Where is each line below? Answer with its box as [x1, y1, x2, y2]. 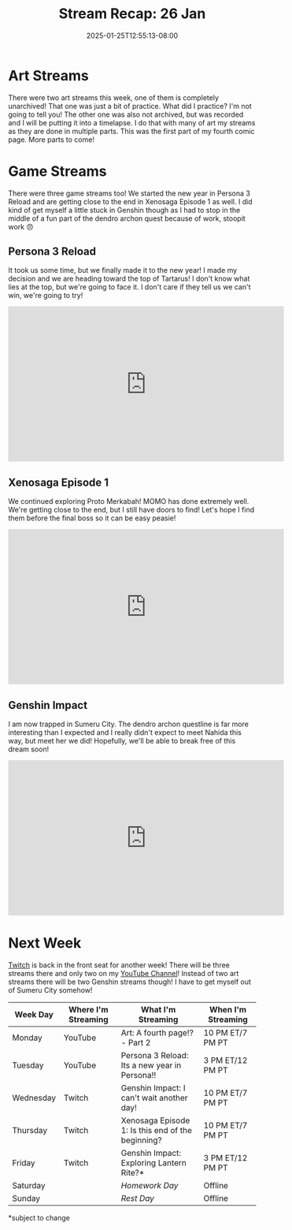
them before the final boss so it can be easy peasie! [8, 513, 176, 523]
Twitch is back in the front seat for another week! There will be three [8, 960, 230, 970]
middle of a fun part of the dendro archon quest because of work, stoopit [8, 214, 246, 223]
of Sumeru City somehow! [8, 986, 93, 994]
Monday [12, 1032, 43, 1043]
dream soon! [8, 744, 50, 754]
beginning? [120, 1135, 163, 1146]
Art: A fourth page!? [120, 1027, 194, 1038]
